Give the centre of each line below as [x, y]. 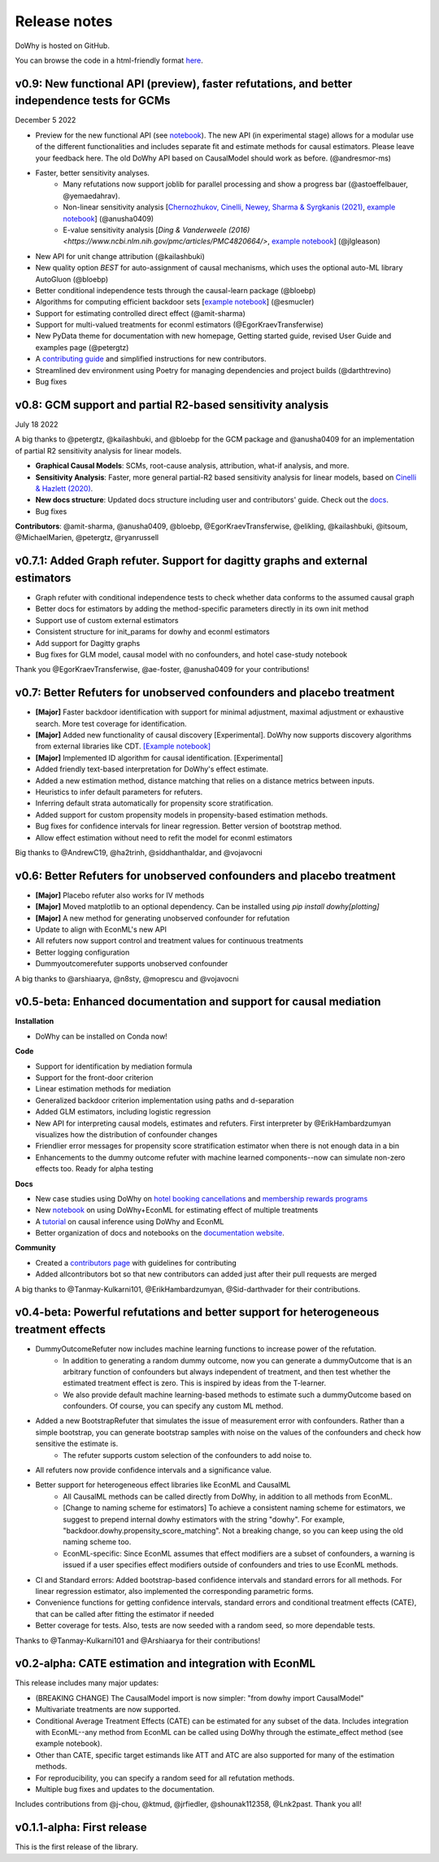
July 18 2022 [37, 424]
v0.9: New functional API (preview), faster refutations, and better [184, 83]
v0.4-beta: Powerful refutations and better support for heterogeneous [197, 1313]
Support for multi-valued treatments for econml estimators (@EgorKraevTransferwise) [180, 325]
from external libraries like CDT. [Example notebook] [123, 746]
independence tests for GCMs [93, 101]
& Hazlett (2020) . [64, 488]
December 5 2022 [46, 120]
